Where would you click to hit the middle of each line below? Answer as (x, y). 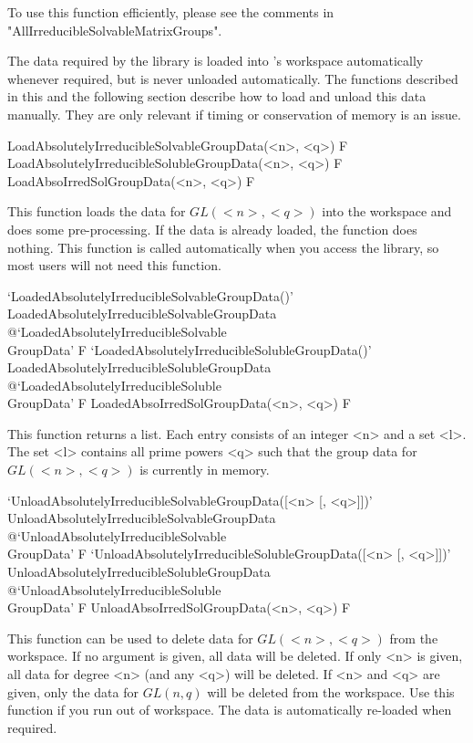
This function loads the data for (97, 211)
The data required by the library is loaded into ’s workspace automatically (216, 61)
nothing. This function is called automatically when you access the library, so (223, 247)
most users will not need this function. (114, 265)
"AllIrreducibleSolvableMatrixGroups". (115, 30)
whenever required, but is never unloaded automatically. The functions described (233, 78)
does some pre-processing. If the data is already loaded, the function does (212, 229)
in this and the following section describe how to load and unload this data (217, 96)
